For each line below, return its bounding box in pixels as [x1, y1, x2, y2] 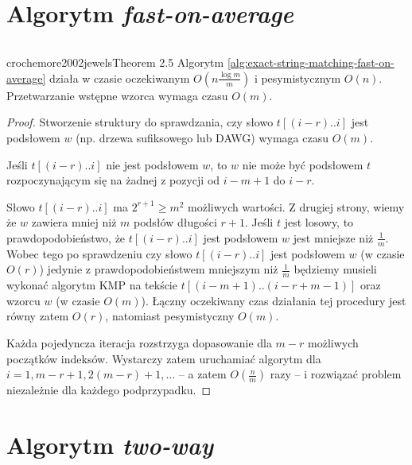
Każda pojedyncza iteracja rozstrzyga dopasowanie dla [6, 334, 272, 351]
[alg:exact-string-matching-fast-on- [227, 54, 395, 71]
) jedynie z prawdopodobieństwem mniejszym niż [39, 261, 278, 277]
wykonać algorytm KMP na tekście [6, 277, 177, 293]
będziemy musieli [293, 261, 377, 277]
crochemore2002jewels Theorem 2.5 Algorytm [6, 54, 224, 71]
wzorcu [6, 292, 41, 308]
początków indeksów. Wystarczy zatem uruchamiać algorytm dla [6, 350, 321, 366]
